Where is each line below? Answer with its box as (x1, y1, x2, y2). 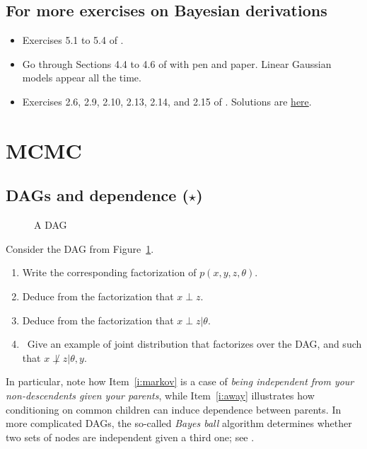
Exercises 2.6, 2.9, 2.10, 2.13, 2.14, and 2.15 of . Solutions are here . (22, 93, 312, 108)
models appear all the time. (22, 70, 141, 85)
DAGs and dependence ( (6, 184, 189, 206)
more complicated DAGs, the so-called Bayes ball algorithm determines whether (6, 416, 352, 431)
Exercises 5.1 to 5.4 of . (22, 33, 124, 47)
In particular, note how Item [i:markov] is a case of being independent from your (6, 374, 354, 389)
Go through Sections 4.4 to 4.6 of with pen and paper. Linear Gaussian (22, 56, 332, 71)
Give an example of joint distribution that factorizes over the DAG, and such (27, 336, 362, 351)
